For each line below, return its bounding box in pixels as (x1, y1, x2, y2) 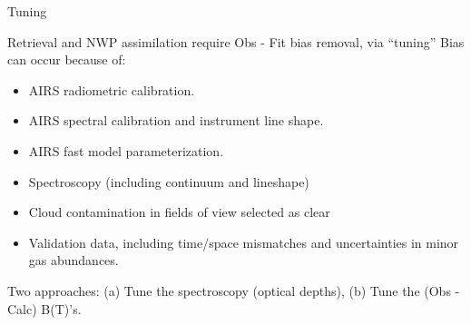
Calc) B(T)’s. (7, 299, 82, 318)
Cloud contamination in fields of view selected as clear (28, 202, 330, 222)
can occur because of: (7, 50, 126, 69)
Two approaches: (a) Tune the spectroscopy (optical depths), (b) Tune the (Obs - (7, 281, 460, 300)
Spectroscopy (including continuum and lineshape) (28, 172, 309, 191)
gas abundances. (28, 251, 119, 270)
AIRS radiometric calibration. (28, 80, 195, 99)
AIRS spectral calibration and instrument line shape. (28, 111, 324, 130)
